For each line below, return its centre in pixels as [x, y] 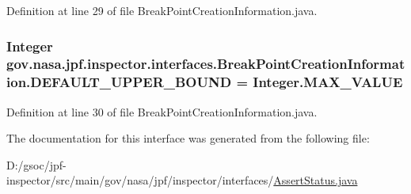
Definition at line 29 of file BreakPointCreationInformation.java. [162, 10]
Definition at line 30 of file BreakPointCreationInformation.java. [162, 111]
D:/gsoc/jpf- [36, 164]
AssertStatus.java [316, 180]
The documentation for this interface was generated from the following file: [188, 138]
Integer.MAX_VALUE [328, 82]
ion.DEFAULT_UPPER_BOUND [119, 82]
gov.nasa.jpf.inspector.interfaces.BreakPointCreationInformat [206, 64]
